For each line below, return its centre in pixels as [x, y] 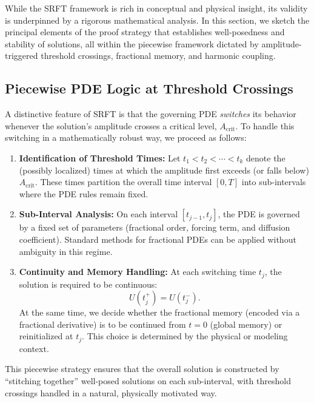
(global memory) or [246, 324]
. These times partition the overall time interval [123, 182]
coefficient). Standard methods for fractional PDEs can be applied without [158, 239]
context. [34, 348]
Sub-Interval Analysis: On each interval [99, 214]
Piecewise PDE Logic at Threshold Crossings [149, 88]
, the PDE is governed [259, 214]
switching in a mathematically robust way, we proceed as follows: [126, 137]
